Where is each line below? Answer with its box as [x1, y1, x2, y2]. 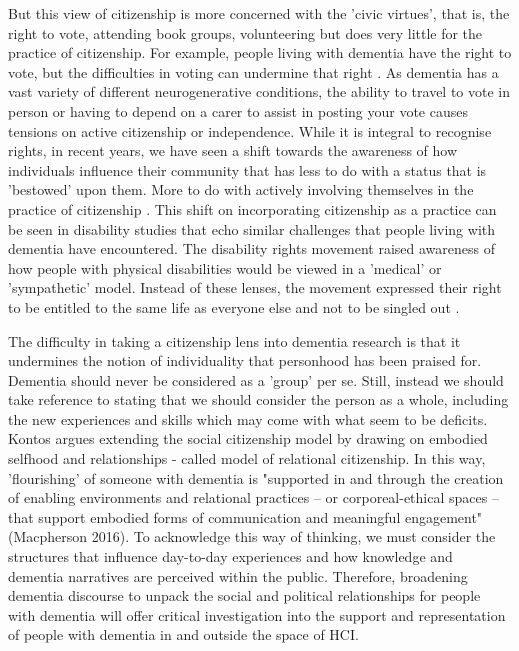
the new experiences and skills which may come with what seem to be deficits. [8, 408, 488, 429]
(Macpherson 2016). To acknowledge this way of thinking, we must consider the [8, 526, 496, 547]
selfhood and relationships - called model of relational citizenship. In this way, [8, 448, 486, 469]
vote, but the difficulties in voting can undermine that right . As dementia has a [8, 61, 499, 82]
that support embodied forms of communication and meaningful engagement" [8, 506, 483, 527]
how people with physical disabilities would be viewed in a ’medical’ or [8, 257, 442, 278]
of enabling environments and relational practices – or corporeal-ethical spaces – [8, 487, 499, 508]
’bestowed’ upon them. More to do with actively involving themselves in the [8, 179, 474, 200]
